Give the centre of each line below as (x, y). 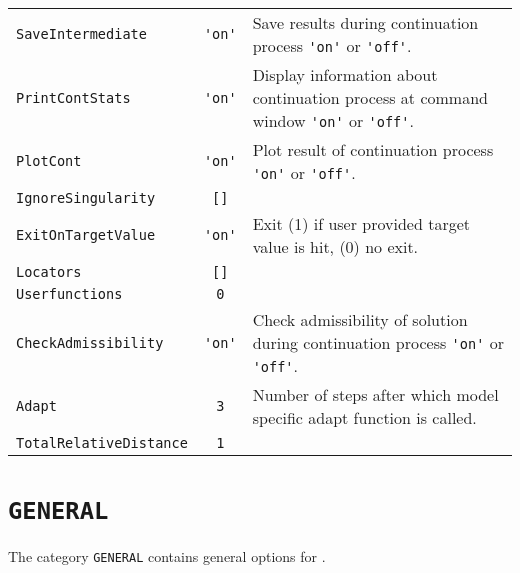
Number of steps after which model (375, 394)
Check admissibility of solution (360, 319)
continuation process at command (370, 97)
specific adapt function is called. (364, 417)
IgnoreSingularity (86, 198)
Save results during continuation (365, 22)
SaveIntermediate (81, 34)
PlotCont (49, 161)
